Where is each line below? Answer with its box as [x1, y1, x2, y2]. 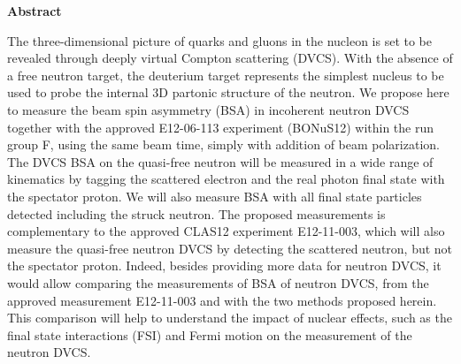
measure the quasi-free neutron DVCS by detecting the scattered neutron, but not [7, 239, 453, 257]
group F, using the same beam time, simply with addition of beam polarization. [7, 135, 440, 154]
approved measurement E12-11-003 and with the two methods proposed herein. [7, 291, 437, 309]
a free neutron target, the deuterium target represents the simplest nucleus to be [7, 65, 444, 84]
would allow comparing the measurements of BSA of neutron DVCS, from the [7, 273, 429, 292]
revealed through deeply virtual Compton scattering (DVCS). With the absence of [7, 49, 453, 67]
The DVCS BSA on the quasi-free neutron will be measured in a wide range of [7, 152, 434, 171]
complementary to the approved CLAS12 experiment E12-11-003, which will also [7, 222, 445, 240]
